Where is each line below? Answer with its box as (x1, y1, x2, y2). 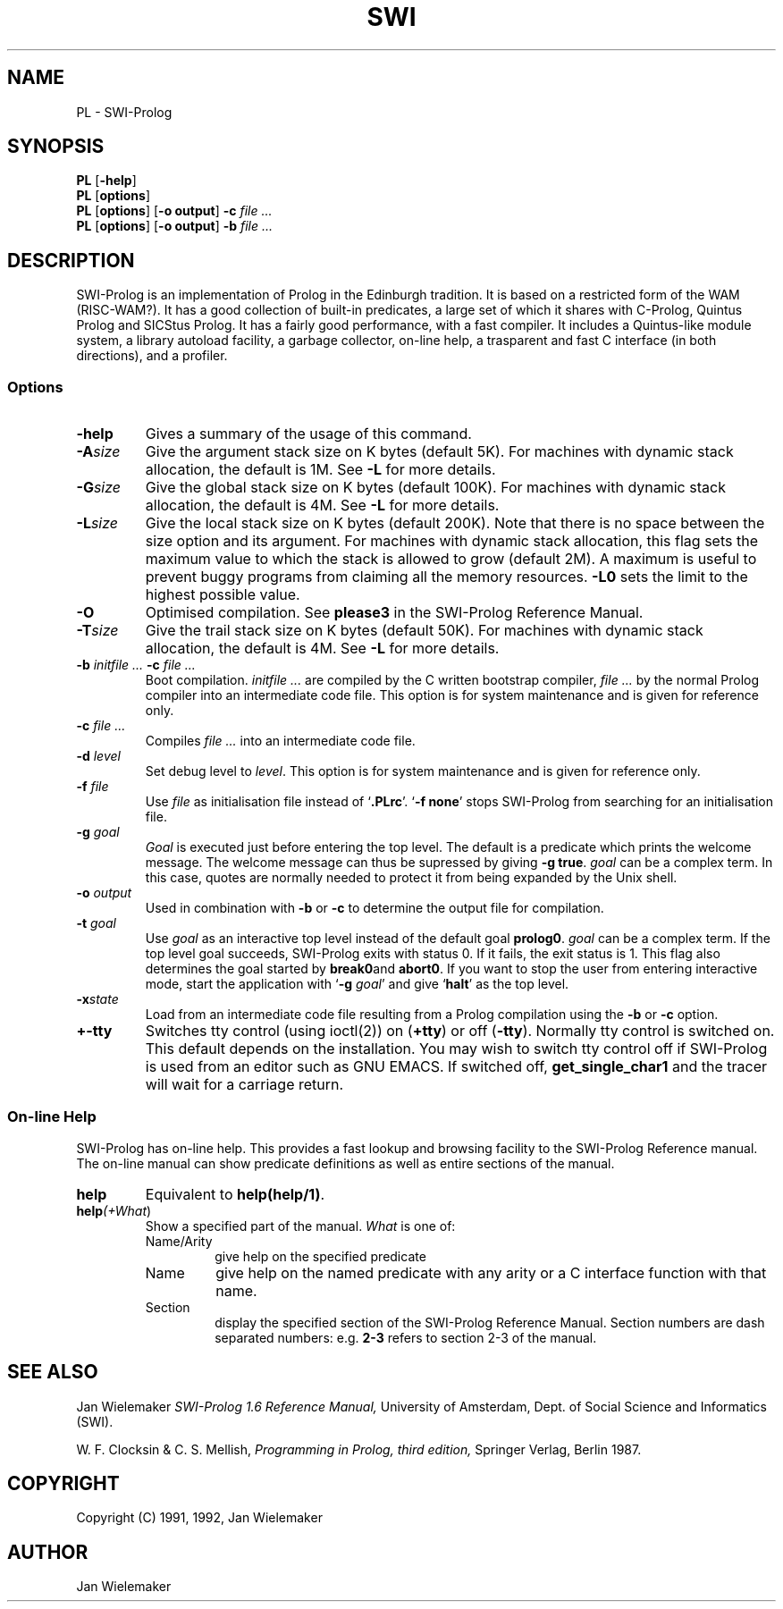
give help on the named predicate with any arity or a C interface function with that (215, 1263, 767, 1282)
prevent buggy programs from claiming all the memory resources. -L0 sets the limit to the (145, 568, 748, 586)
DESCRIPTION (7, 249, 135, 272)
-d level (76, 748, 121, 764)
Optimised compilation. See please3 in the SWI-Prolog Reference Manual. (145, 603, 644, 622)
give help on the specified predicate (215, 1248, 426, 1264)
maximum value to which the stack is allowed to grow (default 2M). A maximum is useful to (145, 550, 757, 569)
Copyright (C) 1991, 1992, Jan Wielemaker (76, 1510, 323, 1526)
